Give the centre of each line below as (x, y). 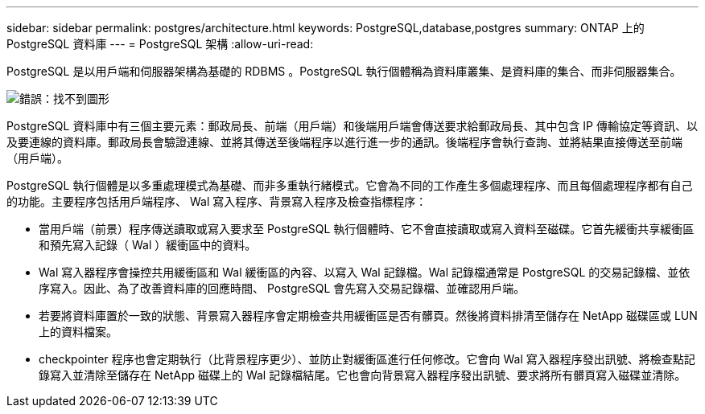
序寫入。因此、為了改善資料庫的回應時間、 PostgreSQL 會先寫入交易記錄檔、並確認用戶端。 (282, 288)
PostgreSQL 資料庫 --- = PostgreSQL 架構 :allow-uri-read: (160, 44)
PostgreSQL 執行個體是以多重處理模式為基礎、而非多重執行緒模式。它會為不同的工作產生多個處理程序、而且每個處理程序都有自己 (350, 185)
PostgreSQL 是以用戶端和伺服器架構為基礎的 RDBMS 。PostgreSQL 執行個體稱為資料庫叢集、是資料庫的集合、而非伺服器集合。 (344, 71)
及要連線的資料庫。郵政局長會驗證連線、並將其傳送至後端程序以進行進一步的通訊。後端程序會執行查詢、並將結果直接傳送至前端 (344, 142)
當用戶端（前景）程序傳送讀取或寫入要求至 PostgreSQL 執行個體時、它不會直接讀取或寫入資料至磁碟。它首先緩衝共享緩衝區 (367, 229)
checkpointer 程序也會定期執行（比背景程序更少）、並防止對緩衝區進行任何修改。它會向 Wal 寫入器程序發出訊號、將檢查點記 (367, 359)
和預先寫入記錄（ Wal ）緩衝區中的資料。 (148, 245)
